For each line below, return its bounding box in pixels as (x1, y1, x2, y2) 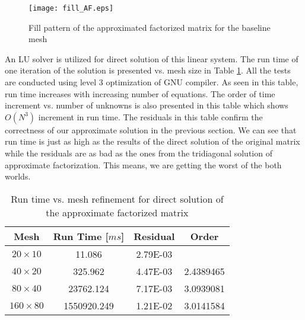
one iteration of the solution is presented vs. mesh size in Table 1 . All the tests (5, 64, 291, 76)
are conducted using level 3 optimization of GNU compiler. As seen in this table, (5, 76, 298, 88)
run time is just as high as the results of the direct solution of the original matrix (5, 135, 300, 148)
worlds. (5, 170, 31, 183)
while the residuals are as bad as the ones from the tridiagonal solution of (5, 147, 272, 159)
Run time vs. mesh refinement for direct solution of (11, 191, 224, 206)
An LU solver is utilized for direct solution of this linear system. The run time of (5, 52, 298, 65)
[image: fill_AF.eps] (28, 4, 114, 12)
